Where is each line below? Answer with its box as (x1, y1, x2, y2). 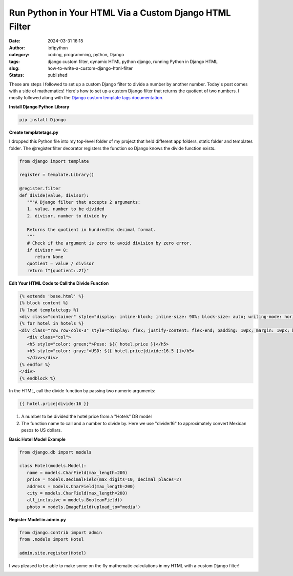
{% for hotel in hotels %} (19, 320, 84, 326)
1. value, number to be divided (27, 206, 105, 212)
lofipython (47, 44, 68, 51)
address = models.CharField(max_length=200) (27, 484, 135, 489)
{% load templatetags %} (19, 307, 79, 313)
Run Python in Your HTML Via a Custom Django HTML (9, 7, 231, 18)
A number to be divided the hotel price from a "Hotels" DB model (21, 413, 152, 420)
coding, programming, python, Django (47, 52, 125, 58)
